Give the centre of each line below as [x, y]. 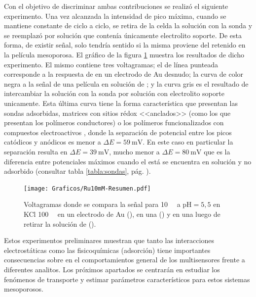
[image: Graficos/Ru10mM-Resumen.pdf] [87, 188]
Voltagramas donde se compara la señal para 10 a [102, 204]
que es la [217, 151]
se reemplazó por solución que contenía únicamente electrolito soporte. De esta [123, 35]
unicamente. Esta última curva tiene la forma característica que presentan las [121, 103]
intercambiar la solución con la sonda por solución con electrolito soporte [114, 93]
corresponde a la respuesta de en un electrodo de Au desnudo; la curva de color [124, 74]
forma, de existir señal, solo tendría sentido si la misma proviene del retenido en [125, 45]
